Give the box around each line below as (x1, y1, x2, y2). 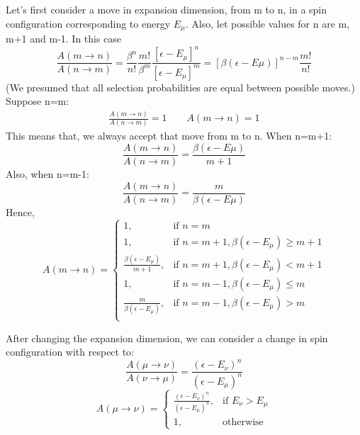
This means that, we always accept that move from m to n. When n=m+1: (6, 128, 332, 143)
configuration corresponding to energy (6, 16, 171, 30)
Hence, (6, 204, 35, 219)
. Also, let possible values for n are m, (185, 16, 350, 30)
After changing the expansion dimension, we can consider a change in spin (6, 330, 328, 345)
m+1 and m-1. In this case (6, 31, 122, 46)
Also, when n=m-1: (6, 166, 89, 181)
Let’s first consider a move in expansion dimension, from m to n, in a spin (6, 2, 327, 16)
